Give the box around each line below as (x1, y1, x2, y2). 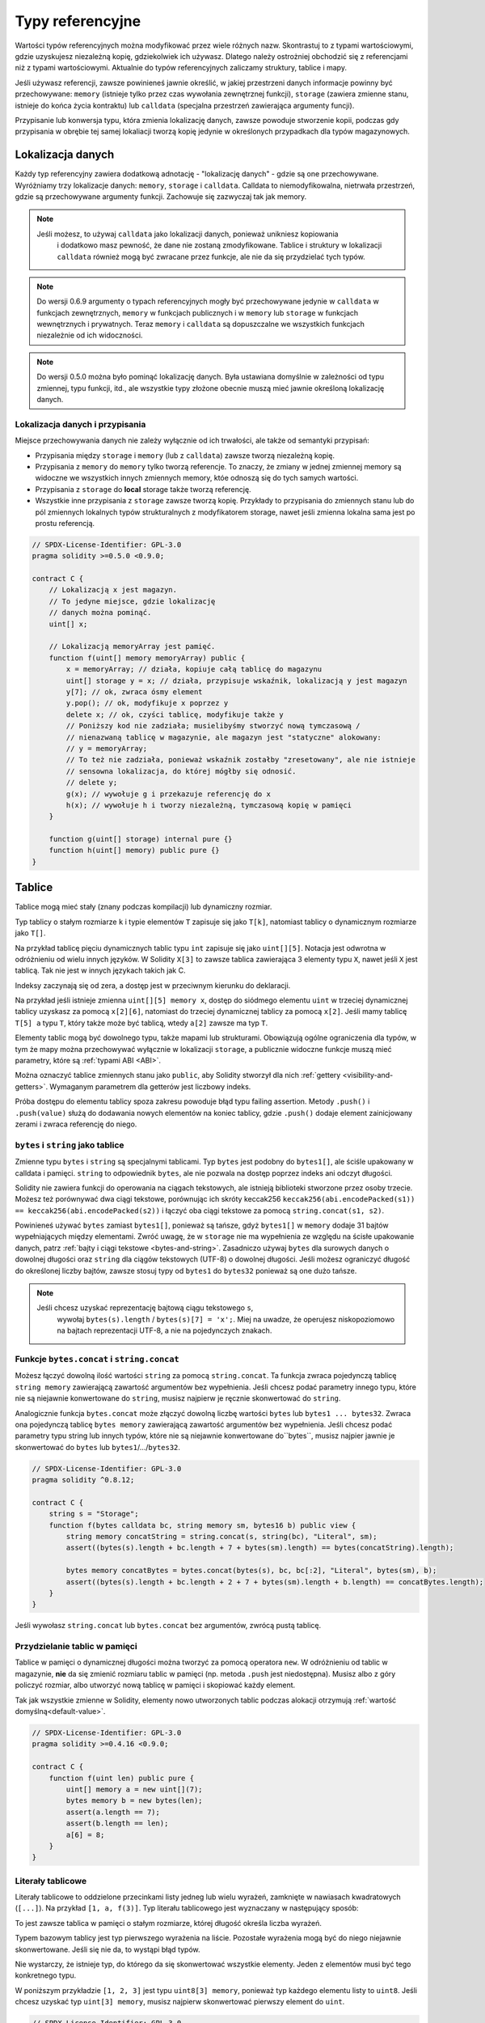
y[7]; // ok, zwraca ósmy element (65, 687, 203, 696)
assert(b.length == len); (65, 1819, 169, 1828)
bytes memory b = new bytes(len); (65, 1796, 203, 1805)
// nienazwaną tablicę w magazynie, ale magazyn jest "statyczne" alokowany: (65, 732, 382, 742)
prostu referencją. (35, 518, 95, 528)
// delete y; (65, 778, 118, 787)
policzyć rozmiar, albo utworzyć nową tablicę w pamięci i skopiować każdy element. (15, 1680, 296, 1690)
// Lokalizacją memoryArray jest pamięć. (48, 642, 216, 651)
